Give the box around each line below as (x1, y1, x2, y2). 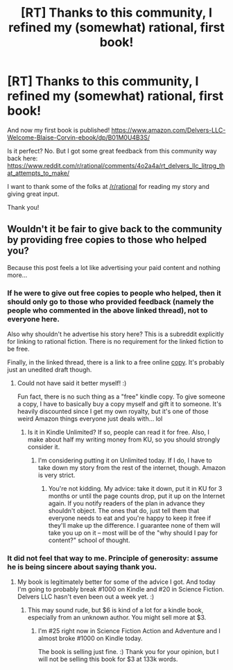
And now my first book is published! (7, 126, 110, 134)
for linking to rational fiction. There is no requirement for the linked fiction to (7, 337, 224, 346)
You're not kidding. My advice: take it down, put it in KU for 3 (48, 485, 223, 493)
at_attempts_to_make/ (7, 169, 70, 177)
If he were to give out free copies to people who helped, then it (7, 288, 222, 298)
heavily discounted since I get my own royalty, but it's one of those (17, 408, 209, 416)
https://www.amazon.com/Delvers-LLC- (111, 126, 226, 134)
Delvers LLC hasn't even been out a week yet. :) (17, 592, 155, 601)
